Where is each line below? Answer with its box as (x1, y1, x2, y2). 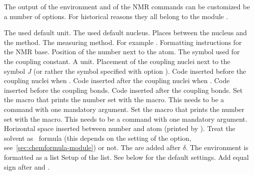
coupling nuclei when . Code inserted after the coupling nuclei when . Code (4, 75, 230, 86)
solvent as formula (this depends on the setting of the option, (4, 132, 191, 143)
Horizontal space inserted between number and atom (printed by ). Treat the (4, 123, 235, 133)
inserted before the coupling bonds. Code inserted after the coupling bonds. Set (4, 85, 243, 95)
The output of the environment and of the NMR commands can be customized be (4, 1, 250, 11)
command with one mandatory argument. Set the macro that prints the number (4, 104, 245, 114)
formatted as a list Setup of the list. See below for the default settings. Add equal (4, 152, 249, 162)
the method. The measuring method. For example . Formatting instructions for (4, 37, 242, 47)
